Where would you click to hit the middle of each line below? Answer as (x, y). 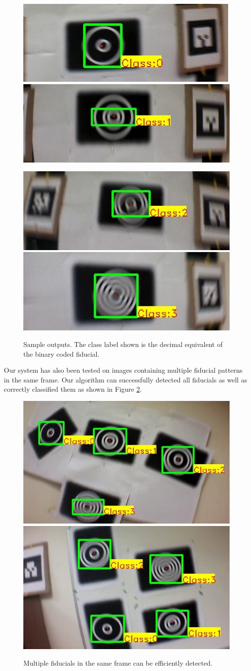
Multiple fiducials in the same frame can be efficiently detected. (118, 662)
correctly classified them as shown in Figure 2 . (73, 389)
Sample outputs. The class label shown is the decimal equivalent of (123, 344)
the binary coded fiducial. (62, 354)
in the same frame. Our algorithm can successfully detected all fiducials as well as (125, 379)
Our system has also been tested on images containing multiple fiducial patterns (123, 370)
